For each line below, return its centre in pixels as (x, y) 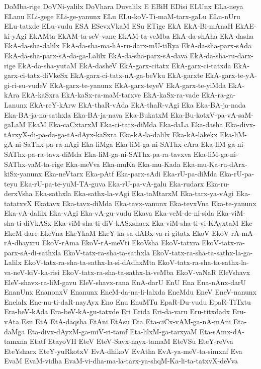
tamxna (16, 341)
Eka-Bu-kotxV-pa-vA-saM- (212, 114)
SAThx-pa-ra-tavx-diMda (43, 154)
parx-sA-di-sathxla (33, 252)
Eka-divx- (240, 124)
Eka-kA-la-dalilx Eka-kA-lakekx (168, 134)
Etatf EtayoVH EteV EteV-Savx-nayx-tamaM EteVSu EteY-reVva (131, 341)
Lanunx (16, 104)
